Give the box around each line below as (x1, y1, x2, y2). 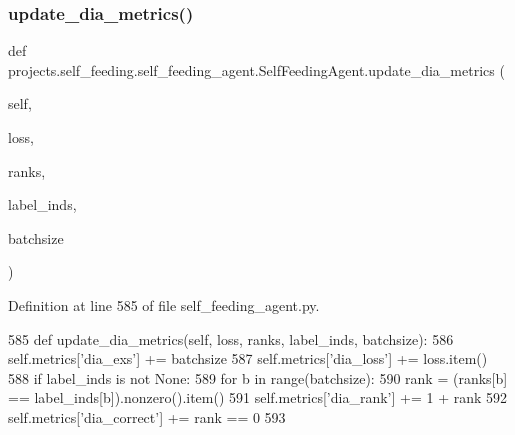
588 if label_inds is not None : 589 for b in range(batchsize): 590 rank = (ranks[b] (8, 367, 508, 388)
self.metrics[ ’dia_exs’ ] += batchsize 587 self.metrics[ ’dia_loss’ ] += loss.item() (8, 348, 488, 369)
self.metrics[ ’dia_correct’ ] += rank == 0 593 (8, 406, 286, 427)
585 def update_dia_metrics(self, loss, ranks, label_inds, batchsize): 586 (8, 328, 454, 349)
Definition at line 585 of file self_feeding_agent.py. (8, 294, 320, 315)
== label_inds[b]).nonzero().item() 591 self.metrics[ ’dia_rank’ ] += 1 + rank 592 (8, 387, 508, 408)
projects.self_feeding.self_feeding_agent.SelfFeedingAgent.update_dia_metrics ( (8, 59, 505, 80)
